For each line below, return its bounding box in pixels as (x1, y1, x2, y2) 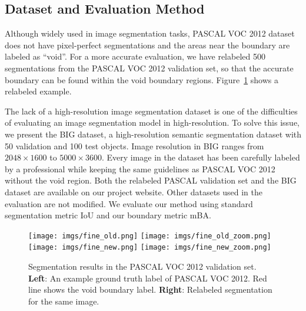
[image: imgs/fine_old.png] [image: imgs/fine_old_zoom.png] (28, 231, 271, 240)
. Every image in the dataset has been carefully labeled (101, 151, 300, 163)
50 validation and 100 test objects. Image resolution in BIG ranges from (5, 139, 264, 152)
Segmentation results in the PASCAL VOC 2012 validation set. (28, 260, 257, 273)
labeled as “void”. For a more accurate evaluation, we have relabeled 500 (5, 50, 265, 63)
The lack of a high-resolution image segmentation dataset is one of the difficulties (5, 104, 298, 117)
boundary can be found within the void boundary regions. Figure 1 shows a (5, 73, 278, 86)
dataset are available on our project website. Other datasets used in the (5, 185, 263, 198)
